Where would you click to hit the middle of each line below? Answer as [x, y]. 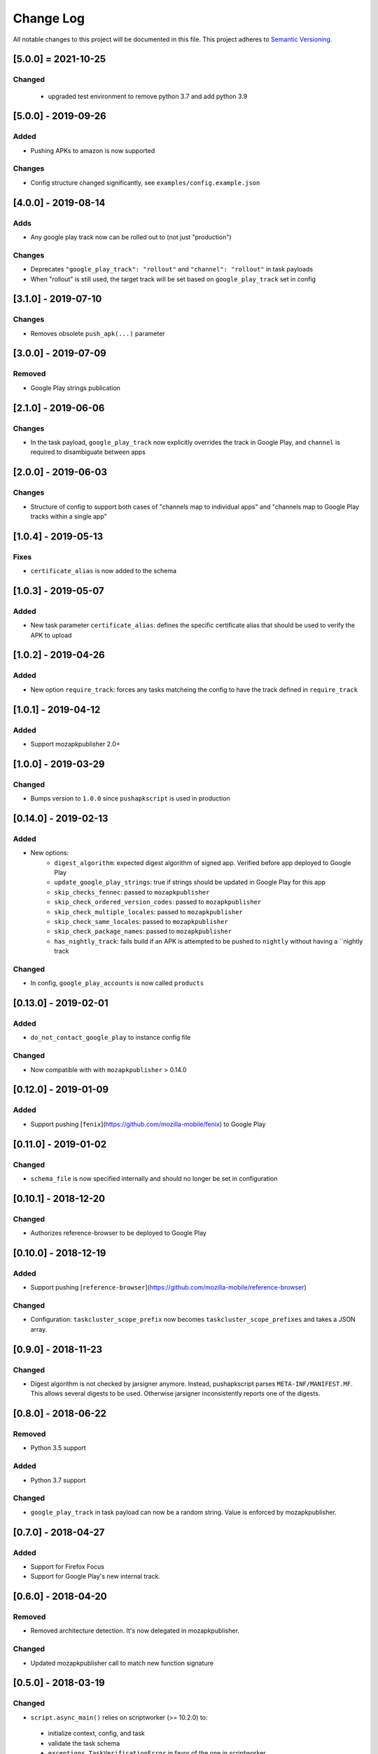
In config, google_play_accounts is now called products [117, 983]
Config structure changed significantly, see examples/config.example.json [145, 182]
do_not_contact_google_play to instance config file [111, 1038]
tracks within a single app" [69, 516]
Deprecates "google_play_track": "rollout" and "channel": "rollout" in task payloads [172, 269]
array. [39, 1329]
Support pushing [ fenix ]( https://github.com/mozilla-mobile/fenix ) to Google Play [148, 1124]
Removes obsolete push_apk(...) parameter [98, 333]
